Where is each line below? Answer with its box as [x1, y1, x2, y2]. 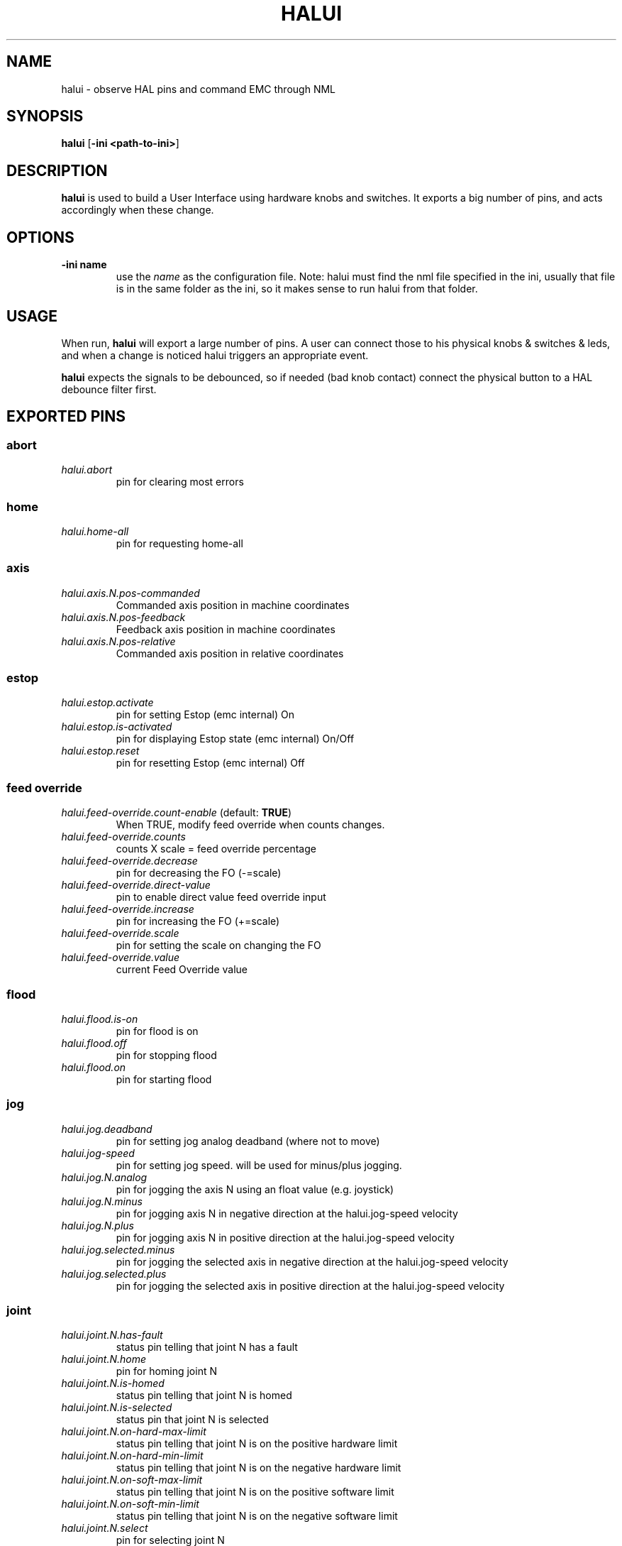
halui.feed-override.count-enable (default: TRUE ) [61, 806, 292, 819]
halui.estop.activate [61, 696, 154, 709]
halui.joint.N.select [61, 1522, 148, 1535]
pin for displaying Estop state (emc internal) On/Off [116, 733, 355, 745]
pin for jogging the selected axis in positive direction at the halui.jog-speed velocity [116, 1279, 505, 1292]
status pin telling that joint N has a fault [116, 1341, 298, 1354]
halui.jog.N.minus [61, 1195, 143, 1207]
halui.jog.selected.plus [61, 1267, 167, 1280]
